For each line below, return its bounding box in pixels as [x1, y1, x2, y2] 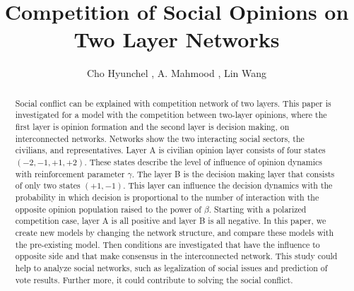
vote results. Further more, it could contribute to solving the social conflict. [15, 273, 293, 285]
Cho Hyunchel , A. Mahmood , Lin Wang [86, 66, 267, 81]
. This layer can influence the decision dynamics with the [123, 179, 333, 191]
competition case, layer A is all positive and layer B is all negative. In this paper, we [15, 215, 326, 227]
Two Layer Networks [73, 25, 280, 54]
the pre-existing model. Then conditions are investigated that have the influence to [15, 238, 320, 250]
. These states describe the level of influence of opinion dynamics [84, 155, 322, 167]
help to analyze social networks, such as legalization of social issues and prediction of [15, 261, 328, 273]
